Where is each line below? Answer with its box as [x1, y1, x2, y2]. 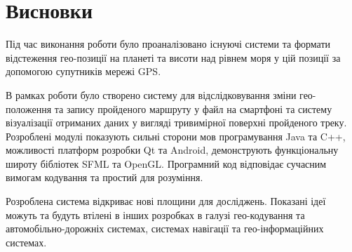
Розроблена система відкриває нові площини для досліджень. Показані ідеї [6, 194, 326, 208]
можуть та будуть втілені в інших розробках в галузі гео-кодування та [6, 207, 305, 222]
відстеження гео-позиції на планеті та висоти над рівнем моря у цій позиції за [6, 50, 341, 65]
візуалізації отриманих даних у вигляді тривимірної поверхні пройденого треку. [6, 115, 347, 130]
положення [6, 101, 52, 116]
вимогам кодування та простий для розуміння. [6, 170, 203, 185]
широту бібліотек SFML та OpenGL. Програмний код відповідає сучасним [6, 156, 327, 171]
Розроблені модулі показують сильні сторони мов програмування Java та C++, [6, 128, 346, 143]
